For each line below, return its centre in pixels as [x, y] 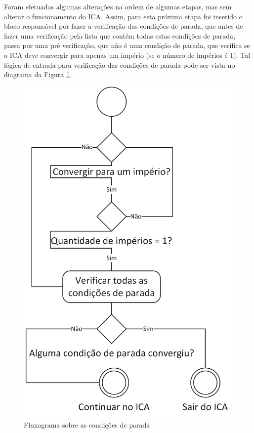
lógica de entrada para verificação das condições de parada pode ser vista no [120, 65]
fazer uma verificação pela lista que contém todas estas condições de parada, [120, 35]
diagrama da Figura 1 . [38, 74]
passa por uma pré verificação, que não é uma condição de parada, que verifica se [127, 45]
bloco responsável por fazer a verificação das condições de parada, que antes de [124, 26]
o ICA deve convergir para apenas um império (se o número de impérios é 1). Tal [127, 55]
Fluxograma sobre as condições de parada [87, 425]
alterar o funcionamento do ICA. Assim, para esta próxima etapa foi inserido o [123, 16]
